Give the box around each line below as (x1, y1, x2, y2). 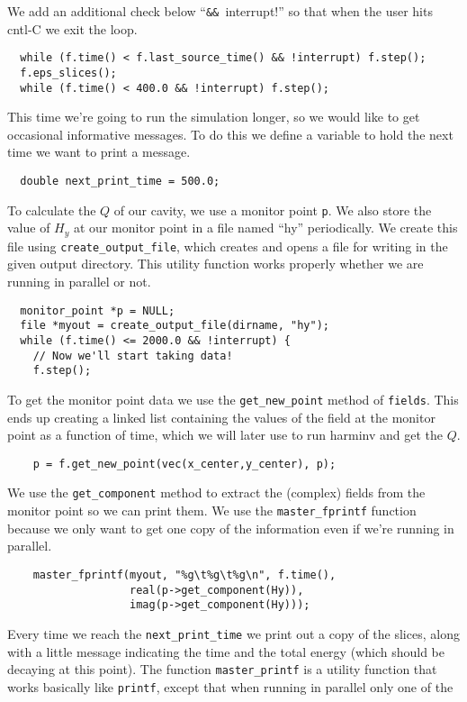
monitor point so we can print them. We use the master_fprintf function (7, 501, 417, 520)
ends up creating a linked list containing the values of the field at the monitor (7, 407, 436, 426)
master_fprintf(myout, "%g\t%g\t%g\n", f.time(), (32, 568, 337, 581)
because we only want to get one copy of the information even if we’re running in (7, 518, 454, 537)
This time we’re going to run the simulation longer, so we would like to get (7, 107, 420, 126)
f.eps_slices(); (20, 66, 117, 79)
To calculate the (7, 200, 96, 219)
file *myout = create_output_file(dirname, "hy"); (20, 319, 329, 333)
